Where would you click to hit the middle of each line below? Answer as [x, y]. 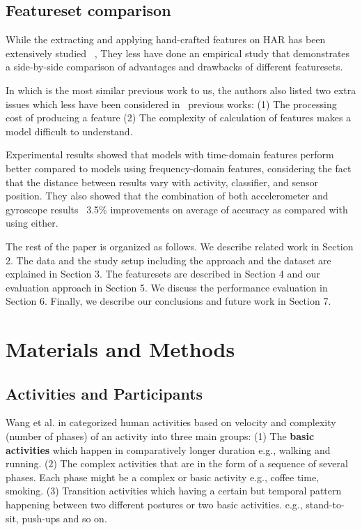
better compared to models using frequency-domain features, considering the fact [179, 168]
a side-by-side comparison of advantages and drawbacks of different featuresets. [174, 67]
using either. [32, 223]
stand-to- [325, 505]
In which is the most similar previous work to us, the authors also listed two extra [181, 90]
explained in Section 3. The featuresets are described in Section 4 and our [163, 274]
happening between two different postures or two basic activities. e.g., [154, 505]
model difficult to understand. [69, 131]
